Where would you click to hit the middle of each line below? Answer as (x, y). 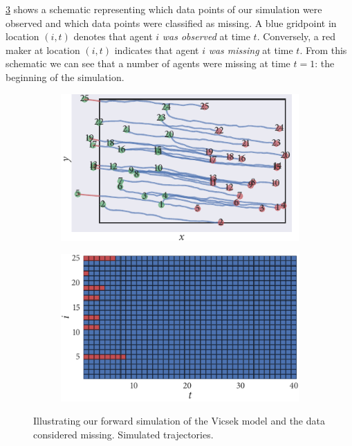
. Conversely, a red (296, 36)
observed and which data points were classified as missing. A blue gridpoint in (171, 23)
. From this (323, 50)
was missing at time (251, 50)
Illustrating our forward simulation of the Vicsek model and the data (179, 421)
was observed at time (206, 36)
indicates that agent (157, 50)
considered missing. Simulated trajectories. (123, 434)
